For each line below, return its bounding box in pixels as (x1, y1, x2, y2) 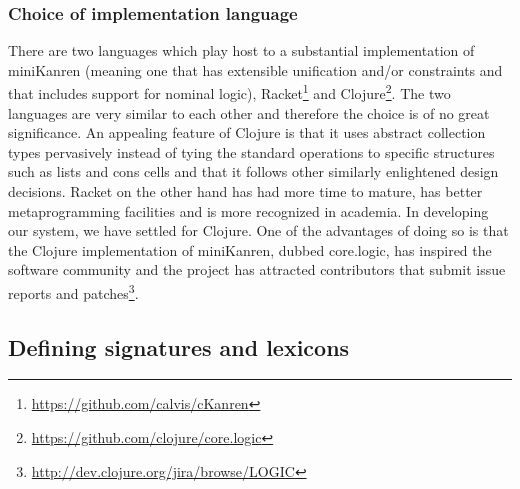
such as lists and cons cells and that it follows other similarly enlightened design (8, 161, 499, 182)
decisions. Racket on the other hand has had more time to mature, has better (8, 181, 483, 202)
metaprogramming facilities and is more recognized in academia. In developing (8, 200, 489, 221)
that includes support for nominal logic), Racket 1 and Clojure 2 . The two (8, 80, 451, 104)
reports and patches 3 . (8, 280, 139, 303)
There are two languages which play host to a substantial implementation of (8, 40, 475, 61)
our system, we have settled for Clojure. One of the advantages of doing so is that (8, 220, 509, 241)
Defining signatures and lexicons (8, 331, 350, 362)
